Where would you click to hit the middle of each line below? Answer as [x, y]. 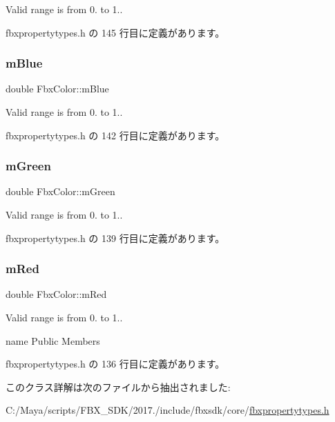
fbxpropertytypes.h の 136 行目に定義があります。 [115, 364]
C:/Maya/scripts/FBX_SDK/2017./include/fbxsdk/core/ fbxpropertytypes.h [167, 410]
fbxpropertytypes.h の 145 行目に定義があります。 [115, 32]
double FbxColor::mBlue [57, 89]
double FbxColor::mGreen [60, 191]
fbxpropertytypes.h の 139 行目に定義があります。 [115, 238]
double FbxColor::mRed [56, 294]
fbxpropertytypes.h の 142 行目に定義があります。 [115, 135]
